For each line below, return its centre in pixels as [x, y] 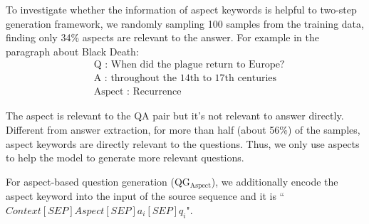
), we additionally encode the [275, 181]
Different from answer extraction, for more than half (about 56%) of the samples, [183, 130]
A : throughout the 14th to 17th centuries [185, 79]
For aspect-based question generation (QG [98, 181]
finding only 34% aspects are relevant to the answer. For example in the [163, 37]
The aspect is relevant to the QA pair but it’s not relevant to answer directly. [175, 116]
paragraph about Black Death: [72, 51]
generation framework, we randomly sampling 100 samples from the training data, [185, 23]
